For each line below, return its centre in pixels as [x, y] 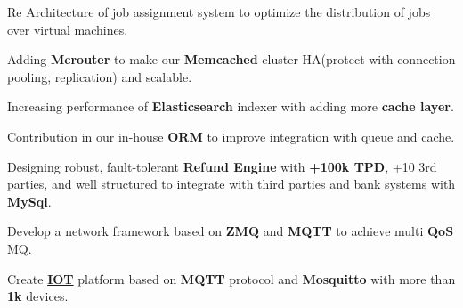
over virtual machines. [68, 29]
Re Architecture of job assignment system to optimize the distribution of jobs [219, 12]
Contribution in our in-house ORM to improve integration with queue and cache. [231, 136]
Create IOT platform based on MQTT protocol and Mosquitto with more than [231, 278]
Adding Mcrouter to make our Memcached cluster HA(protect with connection [231, 59]
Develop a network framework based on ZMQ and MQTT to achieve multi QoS [231, 231]
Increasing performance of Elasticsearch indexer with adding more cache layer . [231, 106]
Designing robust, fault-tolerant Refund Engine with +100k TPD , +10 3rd [222, 166]
